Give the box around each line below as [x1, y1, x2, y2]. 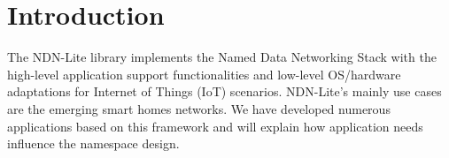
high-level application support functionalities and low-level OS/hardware [7, 64, 401, 83]
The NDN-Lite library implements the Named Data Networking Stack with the [7, 48, 437, 66]
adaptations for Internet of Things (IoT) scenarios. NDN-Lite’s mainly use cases [7, 82, 442, 101]
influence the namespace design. [7, 134, 180, 153]
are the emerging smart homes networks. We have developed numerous [7, 99, 391, 117]
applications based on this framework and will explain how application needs [7, 117, 423, 135]
